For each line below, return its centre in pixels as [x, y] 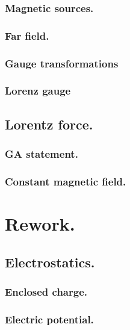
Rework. [40, 224]
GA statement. [42, 154]
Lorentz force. [49, 124]
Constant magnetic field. [66, 181]
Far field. [27, 35]
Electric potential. [49, 319]
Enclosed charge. [46, 291]
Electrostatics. [50, 262]
